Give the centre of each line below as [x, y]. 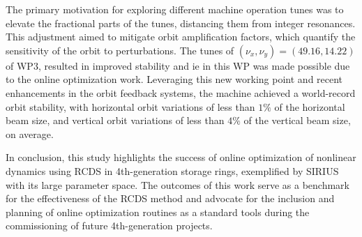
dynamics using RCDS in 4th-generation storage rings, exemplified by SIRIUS [172, 170]
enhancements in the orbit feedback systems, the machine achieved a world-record [181, 92]
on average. [30, 133]
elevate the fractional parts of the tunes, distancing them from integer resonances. [181, 23]
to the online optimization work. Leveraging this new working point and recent [174, 79]
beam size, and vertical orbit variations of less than [115, 120]
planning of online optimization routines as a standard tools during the [158, 212]
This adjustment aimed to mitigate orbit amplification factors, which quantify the [181, 37]
